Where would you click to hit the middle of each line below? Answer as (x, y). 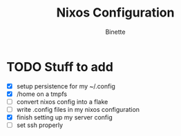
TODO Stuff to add (60, 67)
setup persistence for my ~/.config (66, 86)
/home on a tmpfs (41, 94)
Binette (115, 32)
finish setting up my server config (64, 117)
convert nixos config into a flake (62, 101)
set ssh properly (40, 125)
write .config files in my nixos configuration (78, 109)
